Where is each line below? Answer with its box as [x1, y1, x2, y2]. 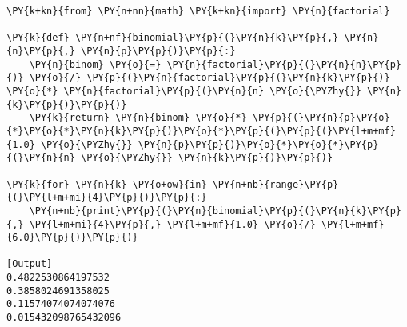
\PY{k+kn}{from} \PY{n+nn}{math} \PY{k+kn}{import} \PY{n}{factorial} [6, 6, 390, 17]
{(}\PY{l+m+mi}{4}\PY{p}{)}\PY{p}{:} [6, 192, 207, 204]
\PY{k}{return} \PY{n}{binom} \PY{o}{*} [29, 112, 247, 124]
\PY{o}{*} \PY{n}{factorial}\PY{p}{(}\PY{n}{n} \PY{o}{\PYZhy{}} [6, 85, 361, 97]
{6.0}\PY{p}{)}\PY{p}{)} [6, 232, 138, 244]
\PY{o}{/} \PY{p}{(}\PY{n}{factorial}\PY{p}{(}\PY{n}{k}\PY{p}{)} [29, 72, 390, 84]
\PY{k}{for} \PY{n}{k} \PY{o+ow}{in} [6, 178, 207, 190]
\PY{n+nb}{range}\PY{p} [212, 178, 339, 190]
